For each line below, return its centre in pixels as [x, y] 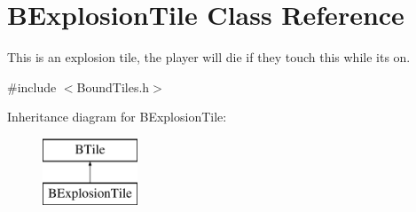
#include [32, 86]
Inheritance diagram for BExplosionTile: [117, 117]
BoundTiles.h [113, 86]
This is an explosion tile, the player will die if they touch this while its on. [209, 57]
